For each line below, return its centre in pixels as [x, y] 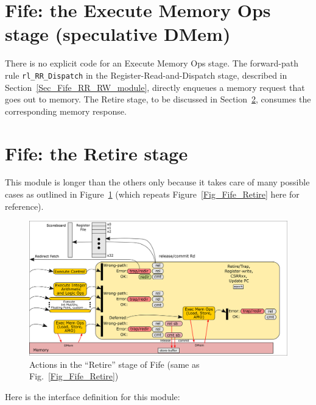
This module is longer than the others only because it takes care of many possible [157, 182]
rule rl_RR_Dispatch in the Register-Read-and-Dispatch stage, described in [146, 75]
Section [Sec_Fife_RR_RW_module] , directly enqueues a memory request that [155, 87]
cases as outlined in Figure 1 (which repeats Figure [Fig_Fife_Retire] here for [152, 194]
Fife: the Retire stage [97, 153]
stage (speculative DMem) [118, 34]
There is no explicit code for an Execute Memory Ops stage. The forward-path [152, 63]
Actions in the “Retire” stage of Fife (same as [114, 364]
